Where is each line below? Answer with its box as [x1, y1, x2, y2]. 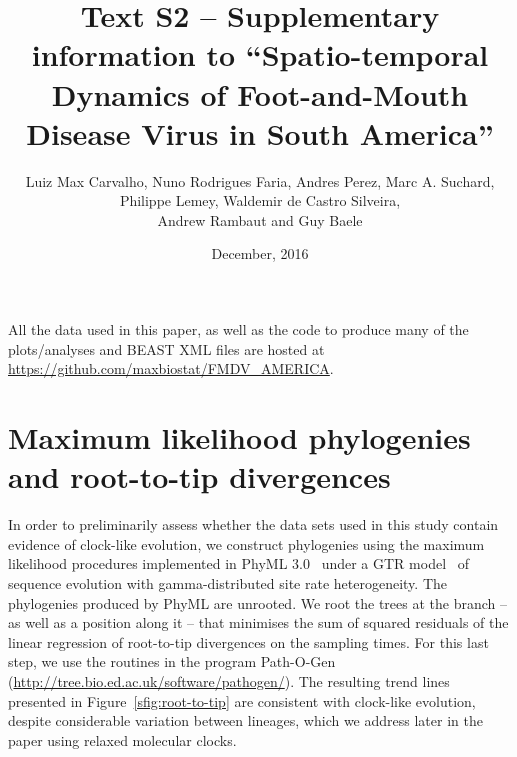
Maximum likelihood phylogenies [8, 417, 471, 458]
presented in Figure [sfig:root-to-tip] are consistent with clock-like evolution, [8, 690, 476, 711]
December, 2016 [211, 243, 309, 264]
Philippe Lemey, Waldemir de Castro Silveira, [119, 190, 401, 211]
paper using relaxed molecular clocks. [8, 729, 237, 750]
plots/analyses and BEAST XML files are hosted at [8, 338, 325, 359]
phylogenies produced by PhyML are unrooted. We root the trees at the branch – [8, 592, 507, 613]
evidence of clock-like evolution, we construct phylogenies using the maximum [8, 533, 485, 554]
